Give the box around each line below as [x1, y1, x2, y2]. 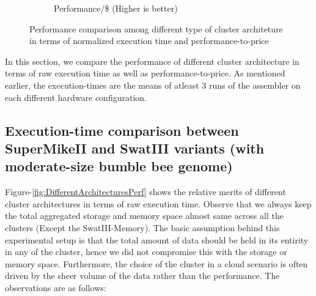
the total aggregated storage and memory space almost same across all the [5, 209, 284, 222]
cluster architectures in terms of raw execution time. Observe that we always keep [5, 197, 312, 210]
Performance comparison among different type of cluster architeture [29, 22, 283, 35]
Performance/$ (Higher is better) [54, 2, 178, 14]
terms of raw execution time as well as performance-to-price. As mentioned [5, 67, 285, 80]
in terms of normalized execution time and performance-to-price [29, 34, 269, 47]
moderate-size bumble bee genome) [5, 157, 233, 176]
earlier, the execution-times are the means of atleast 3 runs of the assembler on [5, 78, 301, 91]
